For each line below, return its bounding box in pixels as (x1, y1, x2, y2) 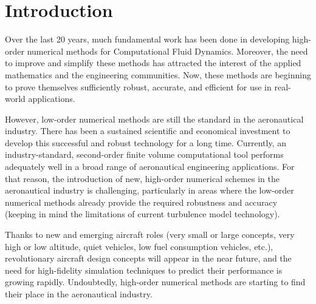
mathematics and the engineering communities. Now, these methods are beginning (5, 68, 311, 81)
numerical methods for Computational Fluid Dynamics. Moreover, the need (27, 44, 308, 57)
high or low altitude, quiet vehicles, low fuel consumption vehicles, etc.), (5, 240, 273, 252)
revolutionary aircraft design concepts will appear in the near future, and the (5, 252, 292, 265)
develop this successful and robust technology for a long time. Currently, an (5, 136, 286, 149)
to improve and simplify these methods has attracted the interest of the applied (5, 56, 301, 69)
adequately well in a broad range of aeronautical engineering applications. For (5, 160, 295, 173)
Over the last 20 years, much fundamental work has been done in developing (5, 33, 290, 46)
